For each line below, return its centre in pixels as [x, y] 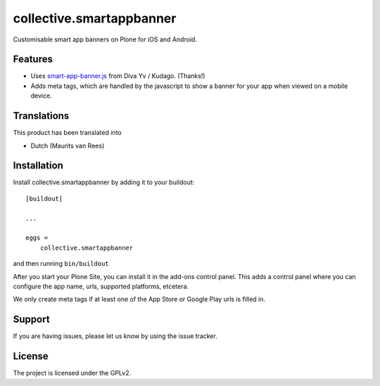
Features [33, 59]
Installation [38, 166]
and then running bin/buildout [61, 264]
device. [41, 96]
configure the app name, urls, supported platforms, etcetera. [101, 286]
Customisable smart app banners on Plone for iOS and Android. [105, 39]
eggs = [37, 238]
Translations [41, 116]
